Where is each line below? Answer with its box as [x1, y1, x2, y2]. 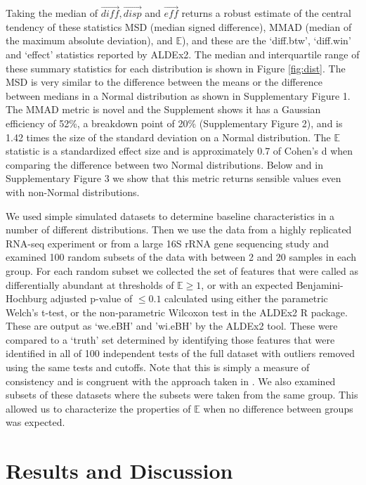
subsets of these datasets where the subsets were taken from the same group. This [6, 387, 358, 402]
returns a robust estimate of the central [181, 6, 351, 20]
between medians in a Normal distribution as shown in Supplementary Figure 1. [6, 88, 351, 103]
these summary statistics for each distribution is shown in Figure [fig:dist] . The [6, 60, 346, 75]
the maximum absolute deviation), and [6, 33, 173, 48]
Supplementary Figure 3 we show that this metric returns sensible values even [6, 171, 341, 186]
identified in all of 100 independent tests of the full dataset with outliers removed [6, 346, 355, 361]
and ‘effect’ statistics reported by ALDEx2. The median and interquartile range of [6, 47, 360, 61]
